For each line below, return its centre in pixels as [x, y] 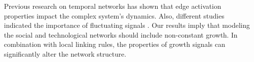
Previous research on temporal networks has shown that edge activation [113, 6]
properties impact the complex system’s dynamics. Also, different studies [114, 15]
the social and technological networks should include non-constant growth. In [121, 34]
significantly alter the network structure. [65, 53]
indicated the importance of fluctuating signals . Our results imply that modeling [127, 25]
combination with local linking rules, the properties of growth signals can [115, 44]
